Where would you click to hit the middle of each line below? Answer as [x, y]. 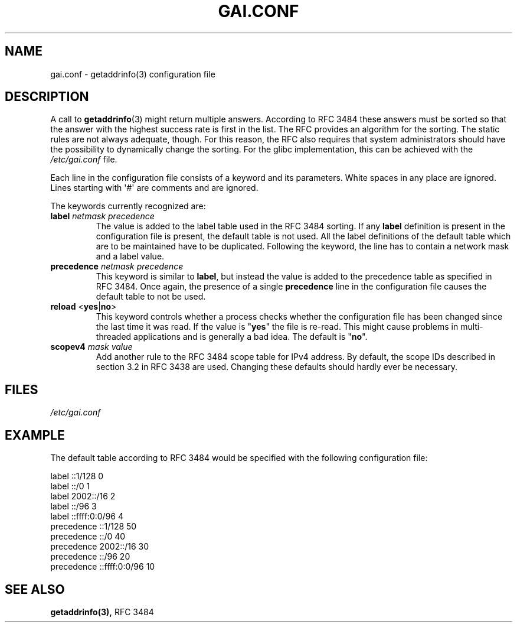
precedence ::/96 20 [90, 557]
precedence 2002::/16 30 [100, 547]
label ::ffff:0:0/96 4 [87, 516]
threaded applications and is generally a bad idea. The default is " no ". [232, 337]
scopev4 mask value [91, 347]
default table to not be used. [151, 297]
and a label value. [130, 256]
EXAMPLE [35, 435]
